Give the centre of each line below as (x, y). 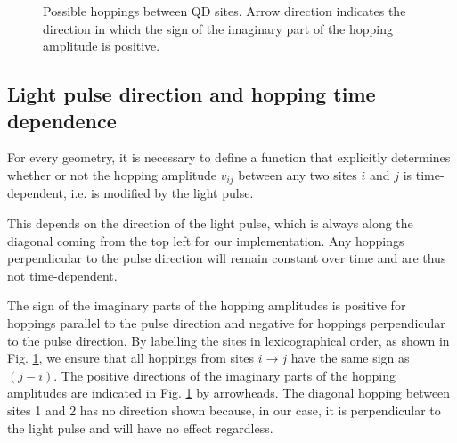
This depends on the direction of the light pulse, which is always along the (210, 223)
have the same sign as (350, 358)
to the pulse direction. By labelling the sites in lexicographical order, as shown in (228, 340)
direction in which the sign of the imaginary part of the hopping (218, 28)
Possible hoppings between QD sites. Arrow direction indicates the (224, 11)
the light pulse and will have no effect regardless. (140, 427)
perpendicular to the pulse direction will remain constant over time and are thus (227, 258)
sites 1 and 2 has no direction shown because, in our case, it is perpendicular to (224, 410)
